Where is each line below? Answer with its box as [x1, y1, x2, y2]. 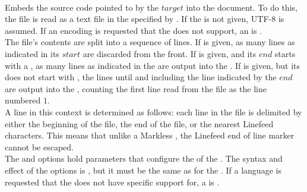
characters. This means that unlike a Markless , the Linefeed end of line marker [5, 129, 295, 141]
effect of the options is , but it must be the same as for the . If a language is [5, 163, 281, 176]
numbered [5, 94, 41, 106]
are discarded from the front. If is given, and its [83, 47, 257, 59]
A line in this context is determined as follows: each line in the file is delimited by [5, 105, 302, 118]
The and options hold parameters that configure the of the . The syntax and [5, 152, 283, 165]
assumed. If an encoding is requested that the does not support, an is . [5, 24, 262, 36]
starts [274, 47, 296, 59]
